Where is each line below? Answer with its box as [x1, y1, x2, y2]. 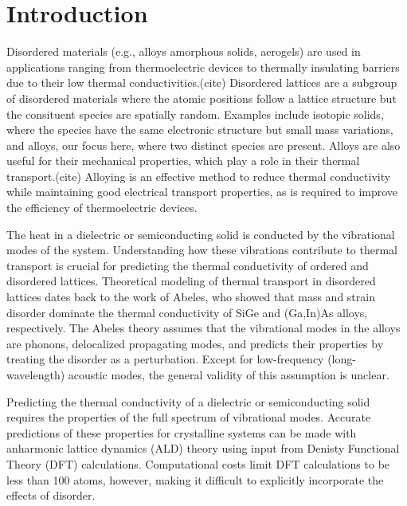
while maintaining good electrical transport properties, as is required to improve [6, 183, 398, 200]
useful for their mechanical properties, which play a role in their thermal [6, 152, 360, 169]
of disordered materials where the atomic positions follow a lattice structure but [6, 89, 397, 106]
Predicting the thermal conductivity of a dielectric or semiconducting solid [6, 393, 370, 410]
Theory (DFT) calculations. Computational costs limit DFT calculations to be [6, 455, 390, 472]
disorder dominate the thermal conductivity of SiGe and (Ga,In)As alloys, [6, 304, 368, 320]
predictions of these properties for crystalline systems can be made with [6, 424, 357, 441]
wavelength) [6, 367, 65, 382]
